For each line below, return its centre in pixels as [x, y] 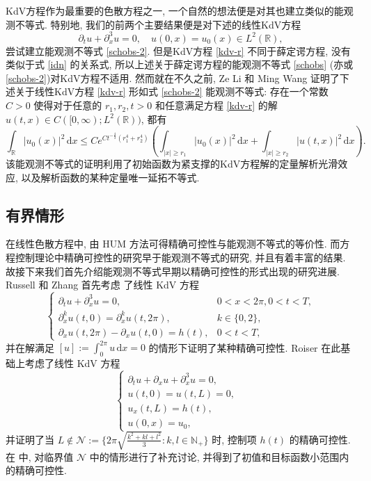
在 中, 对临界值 [40, 456]
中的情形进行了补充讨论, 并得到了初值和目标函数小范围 [214, 456]
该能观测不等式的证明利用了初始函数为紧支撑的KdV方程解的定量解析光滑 [172, 164]
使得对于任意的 [68, 105]
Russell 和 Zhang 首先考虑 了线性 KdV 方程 [102, 285]
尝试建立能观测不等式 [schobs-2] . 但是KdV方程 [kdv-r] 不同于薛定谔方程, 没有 [178, 50]
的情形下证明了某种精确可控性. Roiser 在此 [245, 347]
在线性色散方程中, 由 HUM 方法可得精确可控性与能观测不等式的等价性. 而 [173, 244]
